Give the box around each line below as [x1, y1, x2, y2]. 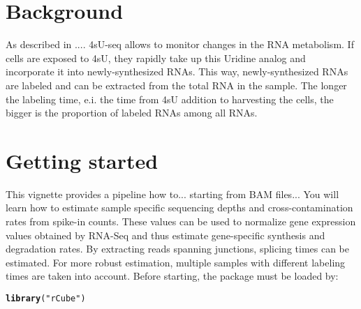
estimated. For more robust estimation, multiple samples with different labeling [6, 255, 346, 269]
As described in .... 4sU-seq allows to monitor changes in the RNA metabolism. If [6, 37, 354, 52]
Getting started [6, 146, 159, 174]
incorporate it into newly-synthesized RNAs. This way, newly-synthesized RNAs [6, 64, 348, 79]
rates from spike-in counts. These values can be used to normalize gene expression [6, 214, 356, 228]
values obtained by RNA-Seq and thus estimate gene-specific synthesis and [6, 227, 325, 242]
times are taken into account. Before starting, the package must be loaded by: [6, 269, 339, 283]
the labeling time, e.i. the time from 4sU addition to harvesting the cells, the [6, 91, 334, 106]
